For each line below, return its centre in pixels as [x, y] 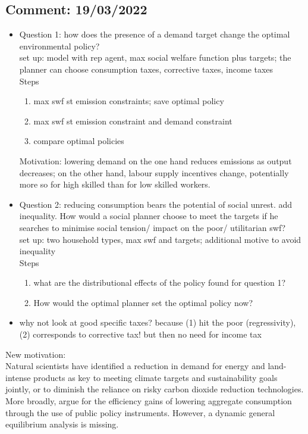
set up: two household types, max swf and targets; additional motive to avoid [160, 239]
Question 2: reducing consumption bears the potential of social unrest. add [156, 204]
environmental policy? [59, 46]
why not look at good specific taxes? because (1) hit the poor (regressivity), [158, 322]
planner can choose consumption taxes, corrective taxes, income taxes [146, 69]
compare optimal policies [79, 141]
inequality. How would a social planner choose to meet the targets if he [149, 216]
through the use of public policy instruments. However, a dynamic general [140, 412]
